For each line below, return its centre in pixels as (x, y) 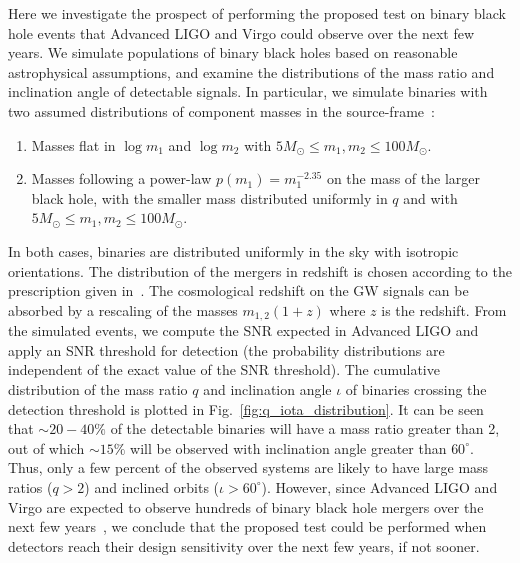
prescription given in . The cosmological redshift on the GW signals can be (238, 290)
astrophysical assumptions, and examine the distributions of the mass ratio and (251, 71)
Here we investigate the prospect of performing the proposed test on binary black (257, 13)
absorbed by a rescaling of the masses (123, 309)
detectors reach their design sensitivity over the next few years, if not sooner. (244, 545)
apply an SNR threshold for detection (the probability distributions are (226, 349)
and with (430, 197)
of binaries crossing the (416, 388)
